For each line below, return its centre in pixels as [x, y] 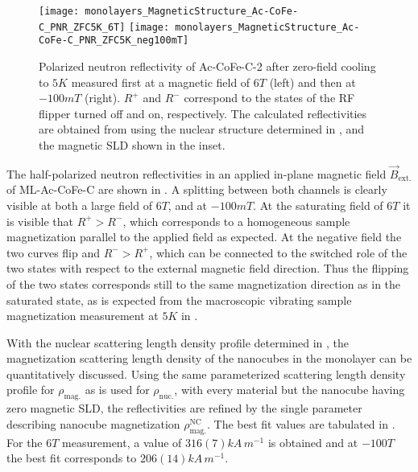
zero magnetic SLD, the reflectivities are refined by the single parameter [184, 408]
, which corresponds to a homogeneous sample [236, 221]
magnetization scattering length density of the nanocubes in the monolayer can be [209, 358]
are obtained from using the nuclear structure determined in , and [202, 129]
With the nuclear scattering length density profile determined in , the [178, 342]
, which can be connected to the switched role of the [278, 252]
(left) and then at [312, 82]
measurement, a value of [122, 442]
